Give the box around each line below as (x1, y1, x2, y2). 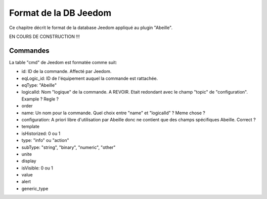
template (21, 124, 40, 130)
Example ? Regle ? (21, 96, 59, 102)
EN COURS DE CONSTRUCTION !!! (9, 33, 80, 39)
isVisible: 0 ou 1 (21, 165, 53, 171)
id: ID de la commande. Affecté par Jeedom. (21, 68, 112, 74)
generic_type (21, 185, 48, 192)
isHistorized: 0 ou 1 (21, 131, 60, 136)
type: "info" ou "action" (21, 137, 69, 143)
